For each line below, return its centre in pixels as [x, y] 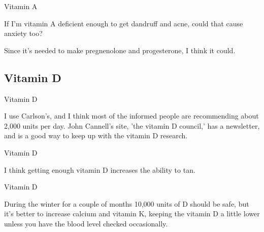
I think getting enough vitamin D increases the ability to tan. [100, 169]
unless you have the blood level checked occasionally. [86, 223]
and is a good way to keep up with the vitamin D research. [96, 136]
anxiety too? [23, 33]
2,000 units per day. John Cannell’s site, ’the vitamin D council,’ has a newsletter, [132, 125]
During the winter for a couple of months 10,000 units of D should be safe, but [127, 203]
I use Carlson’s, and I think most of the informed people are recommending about [131, 116]
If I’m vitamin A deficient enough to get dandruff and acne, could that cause [124, 23]
